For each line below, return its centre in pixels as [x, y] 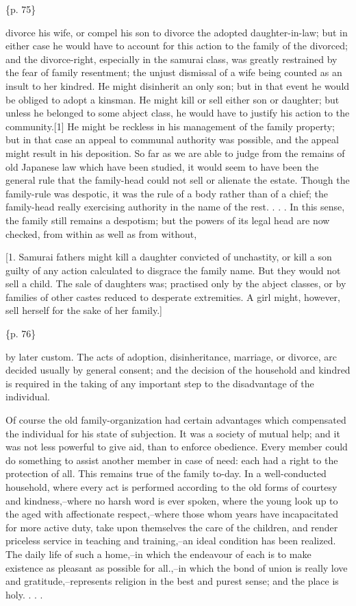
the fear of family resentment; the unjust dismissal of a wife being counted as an [174, 72]
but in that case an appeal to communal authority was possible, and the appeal [172, 140]
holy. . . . [24, 594]
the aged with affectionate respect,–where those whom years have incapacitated [172, 514]
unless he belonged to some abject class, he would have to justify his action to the [178, 113]
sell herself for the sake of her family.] [84, 310]
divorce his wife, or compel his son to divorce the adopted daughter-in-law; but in [177, 32]
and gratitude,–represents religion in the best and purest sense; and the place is [172, 581]
